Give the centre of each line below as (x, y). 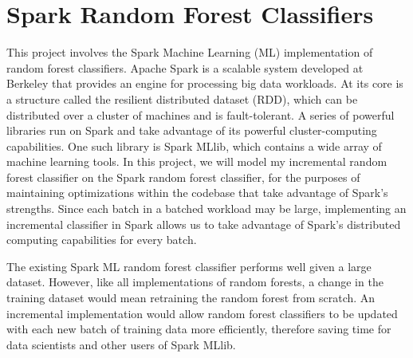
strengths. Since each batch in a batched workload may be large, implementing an (206, 209)
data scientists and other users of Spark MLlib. (121, 344)
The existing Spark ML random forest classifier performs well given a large (189, 266)
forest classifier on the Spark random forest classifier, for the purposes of (183, 177)
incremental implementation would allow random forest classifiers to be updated (202, 313)
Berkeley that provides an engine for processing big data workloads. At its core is (205, 83)
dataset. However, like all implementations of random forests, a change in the (195, 282)
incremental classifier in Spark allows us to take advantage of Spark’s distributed (204, 224)
